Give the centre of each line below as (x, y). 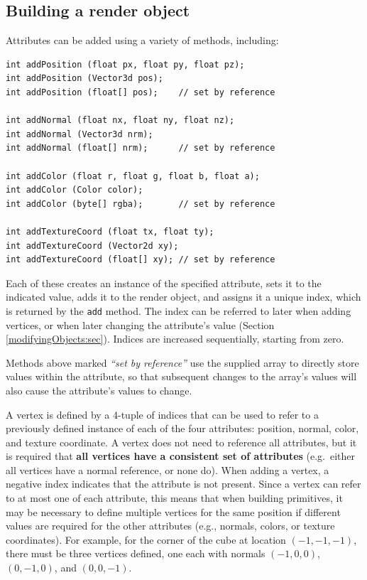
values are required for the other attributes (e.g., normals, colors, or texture (170, 526)
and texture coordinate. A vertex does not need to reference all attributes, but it (181, 442)
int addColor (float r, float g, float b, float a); (133, 176)
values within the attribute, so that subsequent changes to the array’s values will (181, 376)
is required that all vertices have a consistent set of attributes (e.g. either (181, 456)
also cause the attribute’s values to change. (99, 390)
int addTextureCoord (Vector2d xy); (92, 246)
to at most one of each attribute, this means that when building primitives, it (174, 498)
